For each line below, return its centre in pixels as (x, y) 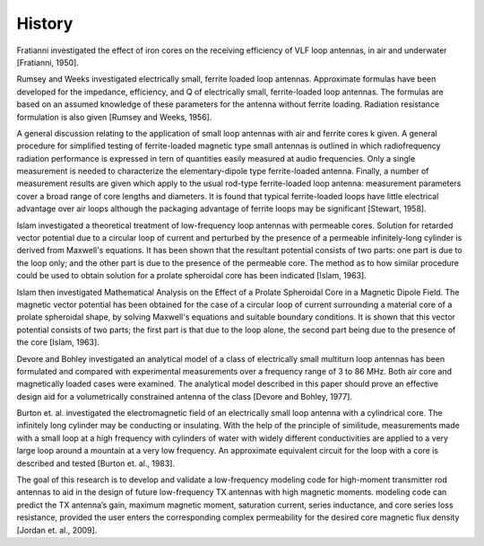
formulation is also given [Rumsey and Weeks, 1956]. (114, 117)
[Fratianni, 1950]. (48, 62)
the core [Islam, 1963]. (58, 342)
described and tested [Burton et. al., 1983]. (95, 463)
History (45, 23)
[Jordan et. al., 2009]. (57, 530)
